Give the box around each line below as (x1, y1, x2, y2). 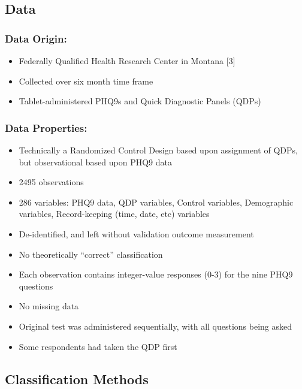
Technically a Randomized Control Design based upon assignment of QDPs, (19, 144, 298, 156)
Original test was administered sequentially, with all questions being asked (19, 319, 292, 332)
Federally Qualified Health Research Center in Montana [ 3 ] (19, 55, 235, 67)
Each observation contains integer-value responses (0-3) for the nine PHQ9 (19, 268, 293, 281)
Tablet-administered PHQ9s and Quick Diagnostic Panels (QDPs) (19, 95, 261, 107)
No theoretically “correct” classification (19, 248, 163, 260)
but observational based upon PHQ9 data (19, 155, 172, 168)
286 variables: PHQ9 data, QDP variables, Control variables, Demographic (19, 195, 294, 208)
